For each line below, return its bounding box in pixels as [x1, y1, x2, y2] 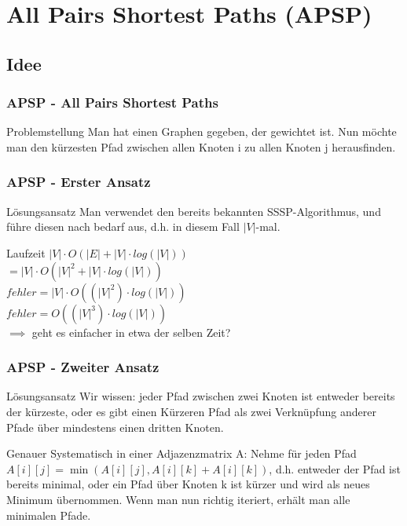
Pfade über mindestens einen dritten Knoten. [6, 418, 224, 435]
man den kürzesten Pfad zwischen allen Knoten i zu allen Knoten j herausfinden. [6, 138, 396, 155]
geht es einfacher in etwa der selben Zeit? [31, 323, 231, 340]
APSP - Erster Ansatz [6, 172, 151, 192]
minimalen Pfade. [6, 506, 91, 523]
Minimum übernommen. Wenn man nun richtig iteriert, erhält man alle [6, 491, 350, 507]
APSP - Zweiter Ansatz [6, 357, 159, 377]
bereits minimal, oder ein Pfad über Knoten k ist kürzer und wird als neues [6, 476, 370, 492]
